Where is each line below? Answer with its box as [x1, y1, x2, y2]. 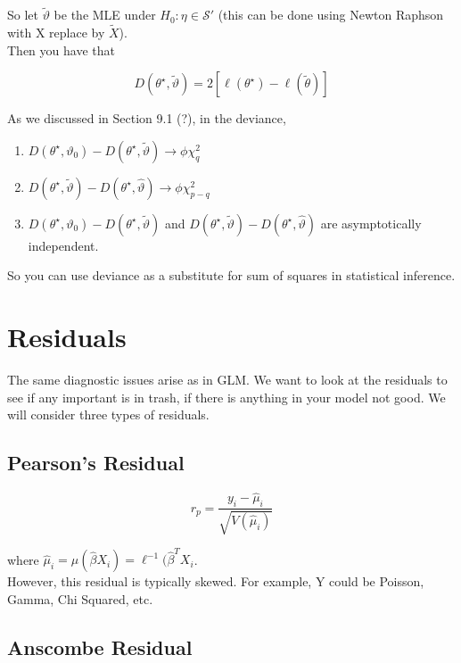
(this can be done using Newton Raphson [218, 5, 444, 24]
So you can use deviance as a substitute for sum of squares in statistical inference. [7, 266, 456, 285]
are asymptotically [320, 213, 422, 232]
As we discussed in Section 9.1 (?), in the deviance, [7, 109, 286, 128]
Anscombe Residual [7, 633, 193, 660]
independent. [28, 236, 99, 254]
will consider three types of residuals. [7, 405, 210, 424]
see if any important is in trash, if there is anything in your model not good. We [7, 387, 446, 406]
